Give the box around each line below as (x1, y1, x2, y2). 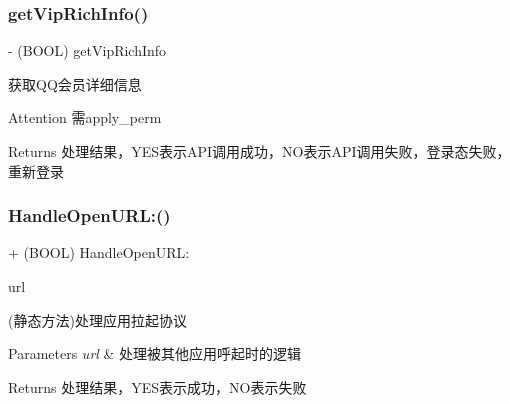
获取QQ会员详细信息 (8, 73, 142, 94)
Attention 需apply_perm (8, 107, 162, 128)
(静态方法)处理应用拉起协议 (8, 309, 187, 330)
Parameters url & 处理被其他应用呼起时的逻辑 (8, 343, 302, 364)
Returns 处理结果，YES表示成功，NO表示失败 (8, 376, 307, 397)
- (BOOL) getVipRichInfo (8, 40, 167, 61)
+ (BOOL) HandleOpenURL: (8, 242, 190, 263)
